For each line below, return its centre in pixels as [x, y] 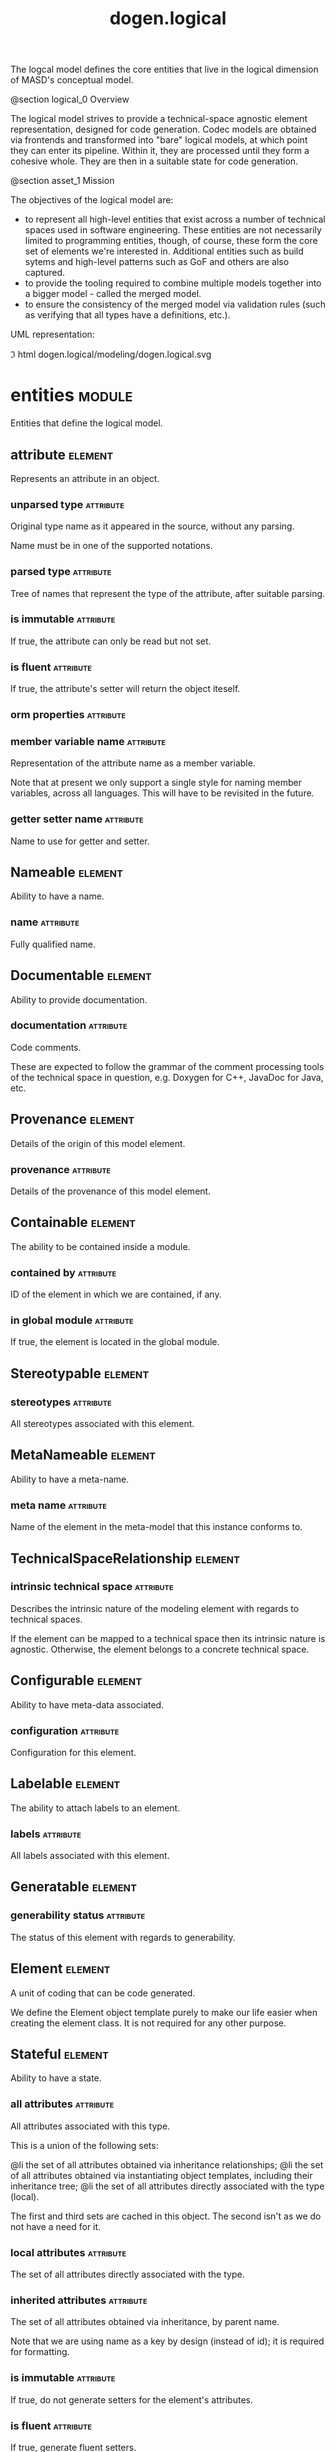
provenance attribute [61, 1169]
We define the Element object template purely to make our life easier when [164, 2012]
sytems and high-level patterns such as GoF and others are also [157, 262]
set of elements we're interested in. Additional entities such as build [164, 251]
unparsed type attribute [67, 504]
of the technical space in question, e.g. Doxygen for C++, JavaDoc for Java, [167, 1077]
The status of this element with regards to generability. [123, 1937]
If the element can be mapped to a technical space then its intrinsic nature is [168, 1638]
